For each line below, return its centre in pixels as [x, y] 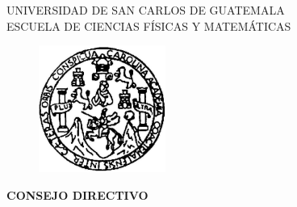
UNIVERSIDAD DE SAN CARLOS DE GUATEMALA [146, 10]
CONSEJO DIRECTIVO [77, 194]
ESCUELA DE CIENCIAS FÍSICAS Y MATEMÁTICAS [149, 25]
